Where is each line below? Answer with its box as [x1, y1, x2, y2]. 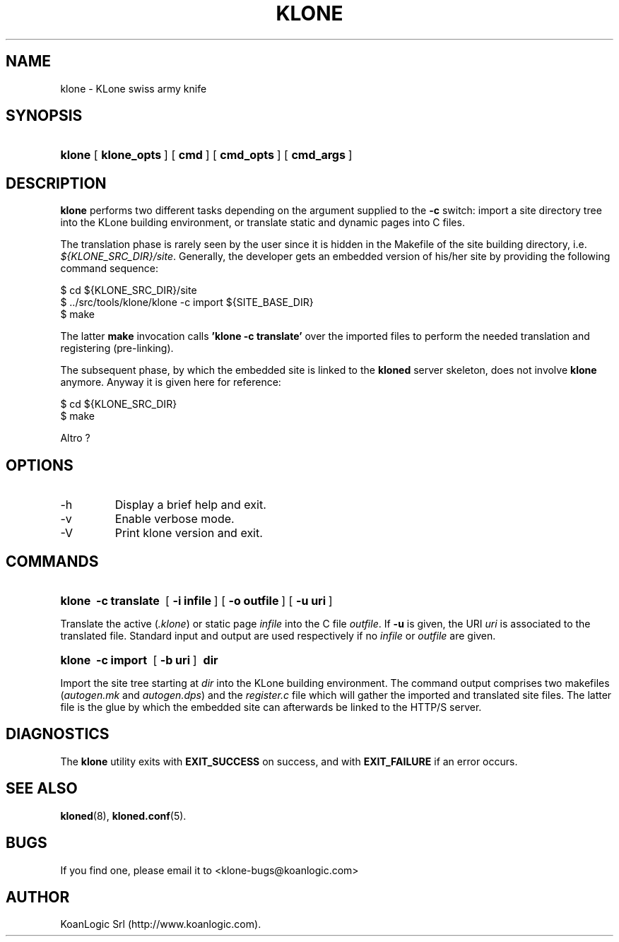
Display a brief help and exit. [114, 498, 266, 512]
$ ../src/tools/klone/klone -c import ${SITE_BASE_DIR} [60, 296, 314, 309]
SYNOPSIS [6, 107, 83, 125]
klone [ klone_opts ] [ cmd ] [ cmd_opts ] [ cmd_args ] [60, 148, 353, 163]
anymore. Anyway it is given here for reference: [60, 376, 281, 389]
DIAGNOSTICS [6, 725, 110, 743]
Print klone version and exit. [114, 526, 263, 541]
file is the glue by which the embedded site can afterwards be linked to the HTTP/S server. [60, 700, 482, 713]
